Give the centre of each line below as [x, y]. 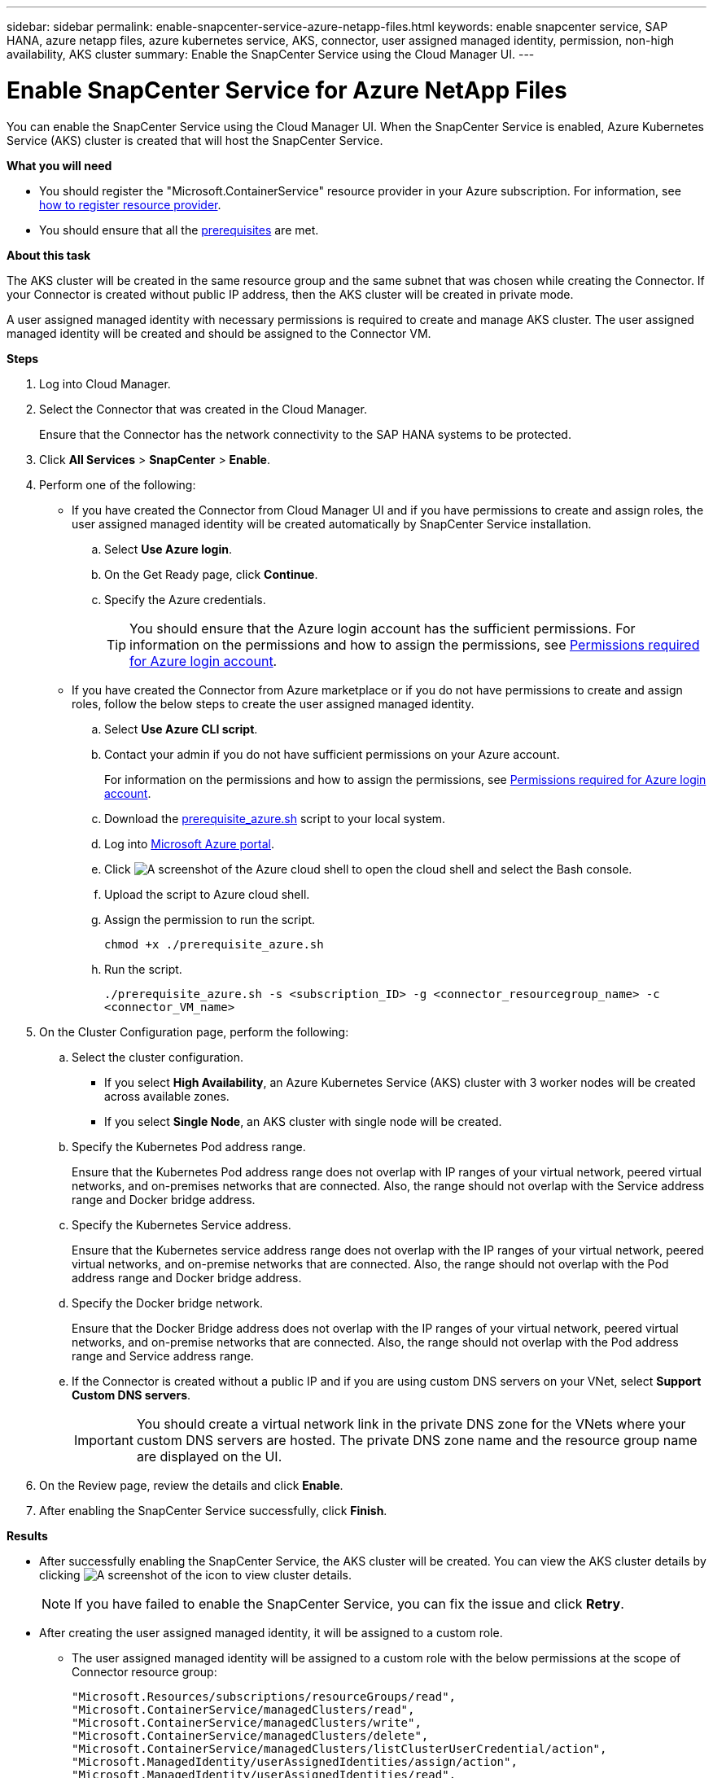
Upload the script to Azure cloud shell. [207, 894]
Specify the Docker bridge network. [167, 1303]
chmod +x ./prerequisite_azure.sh [214, 944]
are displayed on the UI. [209, 1456]
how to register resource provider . [130, 204]
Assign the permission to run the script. [210, 919]
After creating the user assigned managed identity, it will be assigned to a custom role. [271, 1632]
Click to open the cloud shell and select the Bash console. [368, 869]
